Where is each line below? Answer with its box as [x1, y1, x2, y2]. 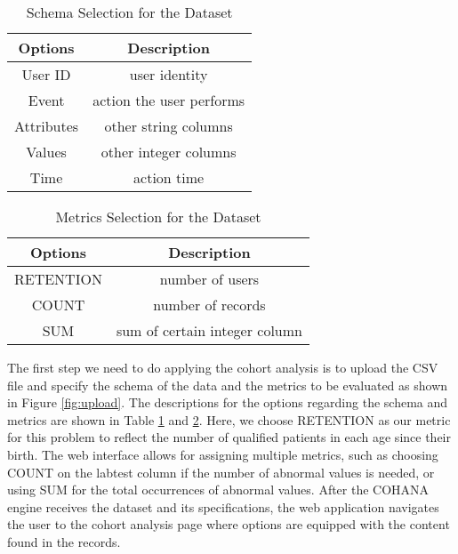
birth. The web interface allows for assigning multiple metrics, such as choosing [7, 445, 438, 463]
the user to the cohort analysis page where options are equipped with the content [7, 515, 450, 534]
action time [133, 167, 205, 188]
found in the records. [7, 532, 121, 550]
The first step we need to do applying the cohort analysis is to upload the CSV [7, 358, 438, 376]
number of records [153, 294, 266, 315]
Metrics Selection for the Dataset [55, 206, 261, 227]
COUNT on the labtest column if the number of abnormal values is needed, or [7, 462, 435, 481]
